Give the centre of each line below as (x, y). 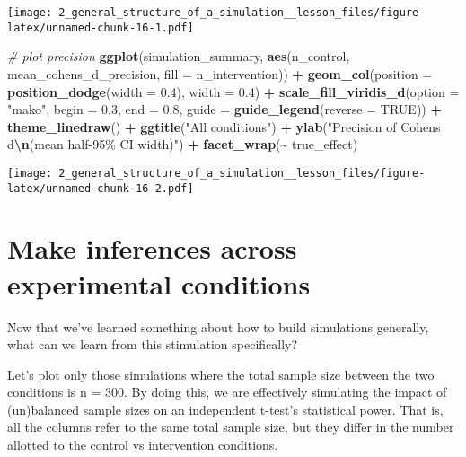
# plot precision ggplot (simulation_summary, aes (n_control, (179, 56)
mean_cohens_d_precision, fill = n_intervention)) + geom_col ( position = (220, 73)
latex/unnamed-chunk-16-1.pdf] (101, 27)
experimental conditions (159, 283)
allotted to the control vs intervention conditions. (143, 445)
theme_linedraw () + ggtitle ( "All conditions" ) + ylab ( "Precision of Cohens (224, 126)
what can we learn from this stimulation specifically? (153, 344)
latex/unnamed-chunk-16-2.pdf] (101, 188)
